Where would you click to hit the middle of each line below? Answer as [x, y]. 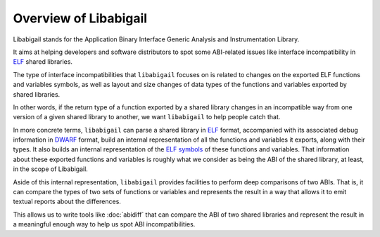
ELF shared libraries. [43, 62]
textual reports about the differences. [67, 202]
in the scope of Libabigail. [50, 169]
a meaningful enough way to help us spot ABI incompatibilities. [104, 224]
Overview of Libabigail [80, 18]
